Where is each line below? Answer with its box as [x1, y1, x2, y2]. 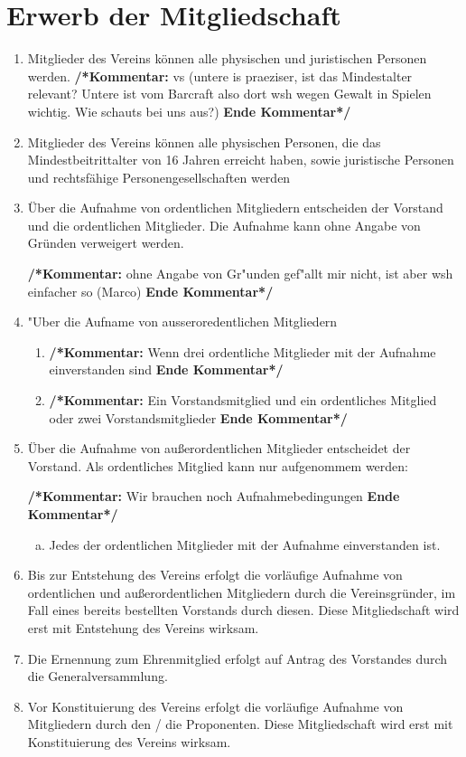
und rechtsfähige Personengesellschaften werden [27, 167, 291, 186]
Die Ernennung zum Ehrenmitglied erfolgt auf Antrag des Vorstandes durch [27, 648, 448, 667]
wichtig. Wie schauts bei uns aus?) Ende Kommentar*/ [27, 101, 351, 120]
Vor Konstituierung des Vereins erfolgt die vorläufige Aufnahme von [27, 696, 404, 715]
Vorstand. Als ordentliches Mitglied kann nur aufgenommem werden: [27, 456, 408, 475]
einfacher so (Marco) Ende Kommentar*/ [27, 281, 274, 300]
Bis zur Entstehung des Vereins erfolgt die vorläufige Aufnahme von [27, 565, 403, 584]
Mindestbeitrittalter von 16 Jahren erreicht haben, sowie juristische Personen [27, 150, 454, 169]
